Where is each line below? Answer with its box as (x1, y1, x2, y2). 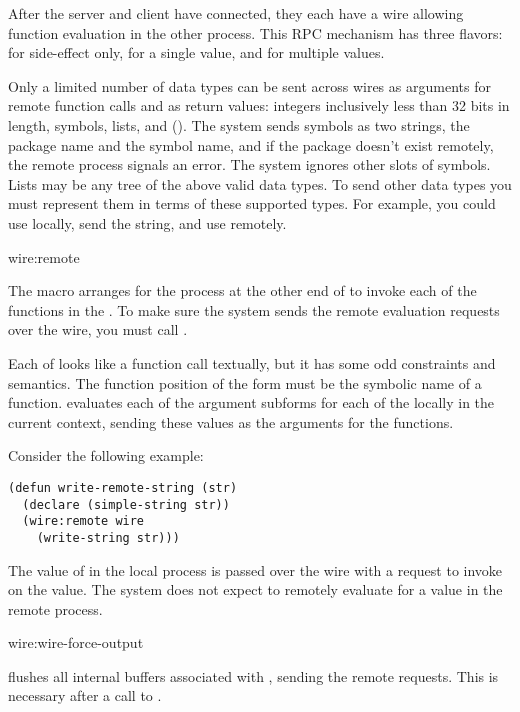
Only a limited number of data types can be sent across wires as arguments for (8, 75, 491, 96)
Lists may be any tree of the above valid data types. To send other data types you (8, 173, 512, 194)
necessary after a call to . (8, 685, 162, 706)
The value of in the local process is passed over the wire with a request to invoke (8, 559, 503, 580)
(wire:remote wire (22, 514, 145, 529)
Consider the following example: (8, 445, 204, 466)
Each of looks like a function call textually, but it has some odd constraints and (8, 352, 496, 373)
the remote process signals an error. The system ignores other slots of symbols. (8, 154, 491, 175)
